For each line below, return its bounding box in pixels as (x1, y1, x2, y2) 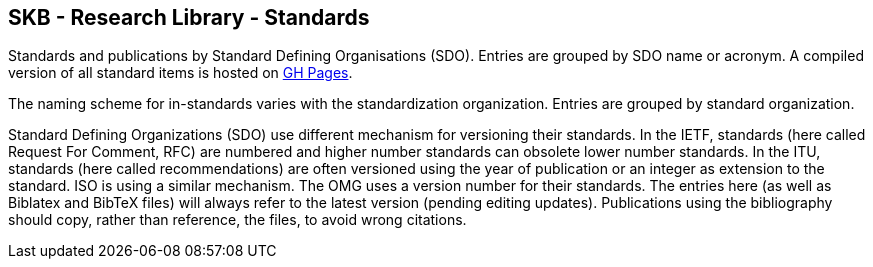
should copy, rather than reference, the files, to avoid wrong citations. (8, 211, 467, 229)
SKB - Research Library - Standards (8, 5, 370, 30)
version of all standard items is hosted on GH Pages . (8, 64, 353, 82)
